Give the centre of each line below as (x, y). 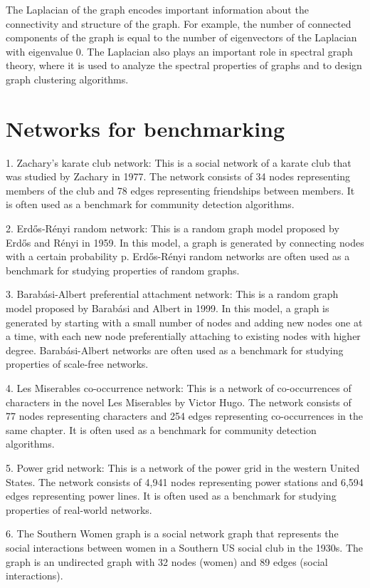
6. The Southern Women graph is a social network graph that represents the (172, 533)
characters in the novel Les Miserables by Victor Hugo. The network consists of (179, 402)
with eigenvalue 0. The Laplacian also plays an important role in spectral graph (179, 51)
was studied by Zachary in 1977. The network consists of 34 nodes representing (178, 176)
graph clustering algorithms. (67, 79)
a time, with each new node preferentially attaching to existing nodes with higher (183, 336)
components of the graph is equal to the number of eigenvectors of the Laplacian (181, 37)
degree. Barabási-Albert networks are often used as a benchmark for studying (175, 350)
